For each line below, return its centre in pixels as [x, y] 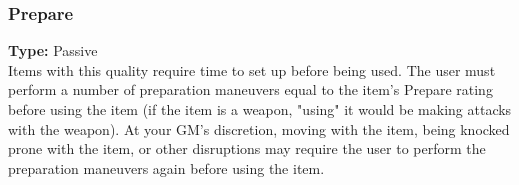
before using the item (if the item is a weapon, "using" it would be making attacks [260, 109]
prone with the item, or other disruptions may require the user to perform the [247, 148]
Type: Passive [53, 50]
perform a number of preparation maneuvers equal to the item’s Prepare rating [250, 89]
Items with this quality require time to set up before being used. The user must [252, 69]
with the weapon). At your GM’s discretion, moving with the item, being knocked [259, 128]
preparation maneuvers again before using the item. [166, 167]
